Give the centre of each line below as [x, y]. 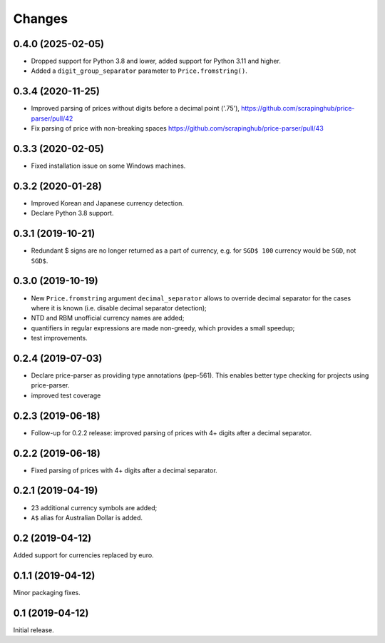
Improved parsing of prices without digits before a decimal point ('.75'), [135, 108]
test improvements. [60, 338]
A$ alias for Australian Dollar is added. [87, 517]
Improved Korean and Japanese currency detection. [108, 203]
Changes [40, 19]
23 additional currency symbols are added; [94, 507]
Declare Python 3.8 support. [72, 213]
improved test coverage [66, 395]
